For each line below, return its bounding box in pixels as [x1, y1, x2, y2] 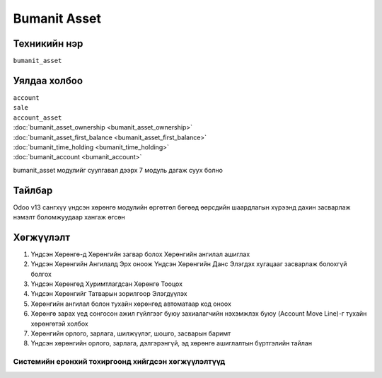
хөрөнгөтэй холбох [30, 319, 88, 328]
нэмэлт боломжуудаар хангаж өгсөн [13, 213, 125, 221]
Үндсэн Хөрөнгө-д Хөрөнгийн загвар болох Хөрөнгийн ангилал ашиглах [30, 250, 250, 258]
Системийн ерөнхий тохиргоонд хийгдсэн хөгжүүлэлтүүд [13, 357, 226, 367]
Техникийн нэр [13, 38, 83, 50]
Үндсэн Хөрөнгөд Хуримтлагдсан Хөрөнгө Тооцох [30, 280, 183, 288]
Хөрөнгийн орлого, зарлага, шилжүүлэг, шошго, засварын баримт [30, 329, 231, 338]
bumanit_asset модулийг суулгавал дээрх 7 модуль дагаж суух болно [13, 166, 223, 174]
